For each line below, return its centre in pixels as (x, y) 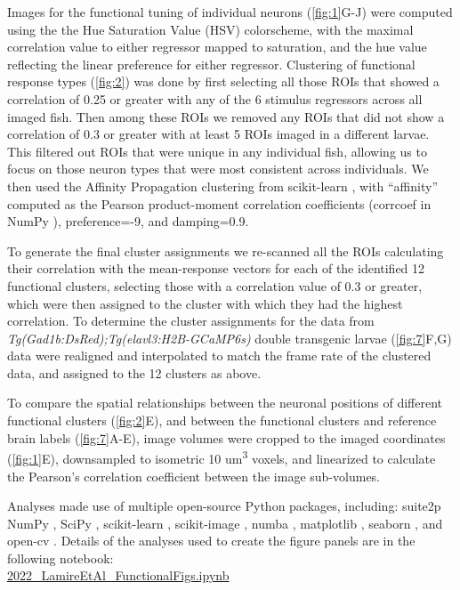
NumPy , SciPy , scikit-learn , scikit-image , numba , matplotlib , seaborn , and (225, 523)
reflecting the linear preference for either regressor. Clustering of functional (211, 64)
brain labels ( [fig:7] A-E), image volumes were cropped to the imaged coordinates (226, 437)
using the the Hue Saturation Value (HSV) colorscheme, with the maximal (210, 29)
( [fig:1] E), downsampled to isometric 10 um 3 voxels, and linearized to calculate (222, 457)
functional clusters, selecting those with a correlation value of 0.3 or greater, (215, 285)
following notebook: (61, 558)
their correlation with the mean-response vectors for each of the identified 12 (216, 268)
